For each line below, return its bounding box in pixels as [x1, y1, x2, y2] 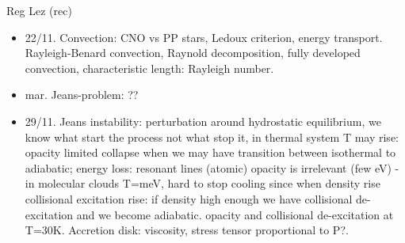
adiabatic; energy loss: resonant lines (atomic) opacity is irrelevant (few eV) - [25, 159, 399, 176]
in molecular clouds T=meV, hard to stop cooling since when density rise [25, 175, 380, 192]
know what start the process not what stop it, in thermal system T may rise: [25, 128, 399, 145]
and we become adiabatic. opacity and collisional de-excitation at [76, 206, 394, 222]
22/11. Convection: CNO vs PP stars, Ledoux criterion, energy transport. [25, 28, 383, 45]
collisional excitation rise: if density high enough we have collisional [25, 190, 353, 207]
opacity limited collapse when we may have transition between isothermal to [25, 144, 396, 161]
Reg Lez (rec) [6, 2, 72, 18]
